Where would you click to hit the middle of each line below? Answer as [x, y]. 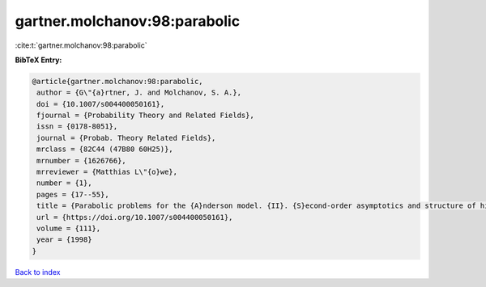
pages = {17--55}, [73, 194]
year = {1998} [64, 240]
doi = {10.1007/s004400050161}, [101, 104]
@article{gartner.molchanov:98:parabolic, [117, 81]
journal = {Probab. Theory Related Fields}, [126, 138]
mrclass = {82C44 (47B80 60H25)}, [105, 149]
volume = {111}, [69, 228]
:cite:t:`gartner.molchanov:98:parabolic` [81, 45]
